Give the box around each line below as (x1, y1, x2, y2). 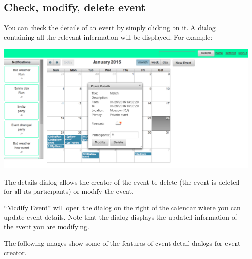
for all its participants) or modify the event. (4, 186, 134, 196)
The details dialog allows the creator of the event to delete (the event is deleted (4, 176, 240, 187)
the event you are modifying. (4, 221, 89, 231)
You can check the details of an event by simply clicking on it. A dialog (4, 22, 216, 33)
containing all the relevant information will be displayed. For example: (4, 32, 213, 42)
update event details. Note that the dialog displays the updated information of (4, 212, 237, 222)
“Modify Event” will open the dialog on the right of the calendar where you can (4, 202, 241, 212)
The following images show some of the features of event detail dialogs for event (4, 238, 241, 248)
